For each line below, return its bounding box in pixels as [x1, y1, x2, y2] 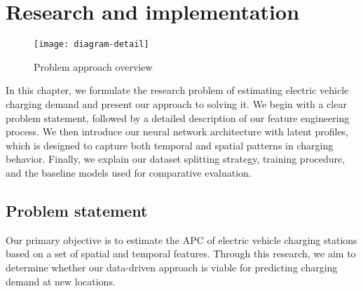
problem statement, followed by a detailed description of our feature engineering [6, 110, 350, 125]
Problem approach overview [34, 59, 153, 74]
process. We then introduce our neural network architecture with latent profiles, [6, 124, 349, 139]
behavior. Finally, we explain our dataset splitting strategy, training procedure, [6, 151, 345, 166]
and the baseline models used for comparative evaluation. [6, 165, 252, 180]
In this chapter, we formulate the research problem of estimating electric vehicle [6, 83, 349, 97]
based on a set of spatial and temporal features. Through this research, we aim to [6, 246, 356, 261]
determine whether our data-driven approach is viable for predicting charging [6, 259, 338, 274]
